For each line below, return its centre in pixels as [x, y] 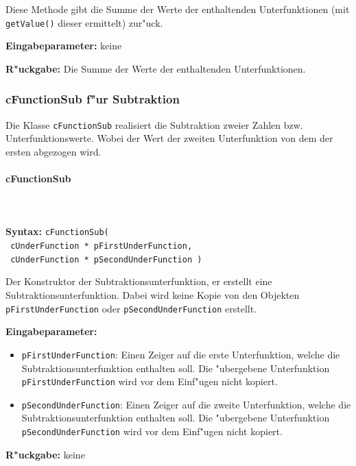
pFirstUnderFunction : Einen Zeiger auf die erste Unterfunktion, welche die [181, 354]
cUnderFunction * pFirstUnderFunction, [102, 246]
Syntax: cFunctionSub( [57, 231]
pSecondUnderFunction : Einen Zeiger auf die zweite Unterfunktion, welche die [186, 404]
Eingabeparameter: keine [64, 46]
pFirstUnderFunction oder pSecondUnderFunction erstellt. [131, 308]
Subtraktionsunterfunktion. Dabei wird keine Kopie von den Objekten [153, 295]
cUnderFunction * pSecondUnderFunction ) [106, 259]
